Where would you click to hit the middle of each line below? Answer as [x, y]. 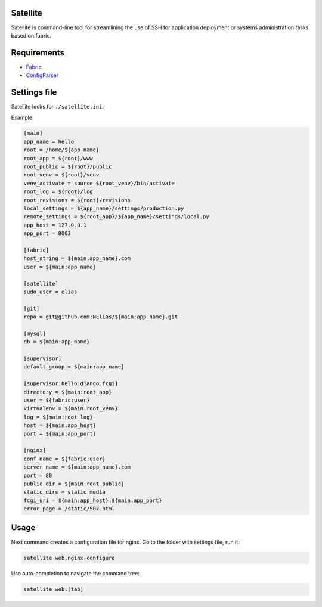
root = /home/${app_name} [61, 150]
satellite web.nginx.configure [69, 558]
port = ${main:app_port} [60, 433]
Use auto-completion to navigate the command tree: [75, 573]
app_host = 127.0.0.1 [55, 225]
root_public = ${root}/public [68, 167]
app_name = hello [49, 141]
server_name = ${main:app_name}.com [77, 467]
